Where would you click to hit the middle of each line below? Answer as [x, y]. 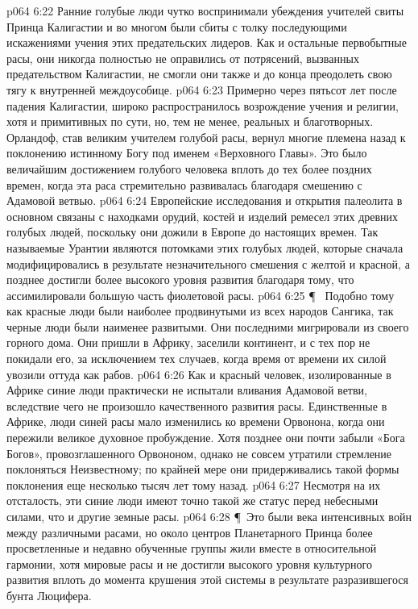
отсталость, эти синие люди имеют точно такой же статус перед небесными [192, 501]
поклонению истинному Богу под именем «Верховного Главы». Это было [187, 153]
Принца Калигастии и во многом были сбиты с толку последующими [177, 26]
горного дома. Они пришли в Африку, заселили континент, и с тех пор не [188, 342]
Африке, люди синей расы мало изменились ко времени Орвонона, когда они [196, 421]
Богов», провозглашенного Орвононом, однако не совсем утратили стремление [199, 453]
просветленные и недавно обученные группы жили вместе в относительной [192, 548]
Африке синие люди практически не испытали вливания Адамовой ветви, [187, 390]
